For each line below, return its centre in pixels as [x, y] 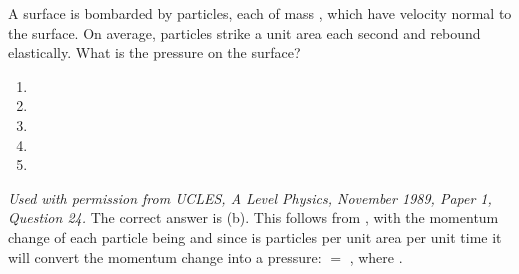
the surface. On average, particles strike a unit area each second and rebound [244, 32]
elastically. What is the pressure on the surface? [154, 52]
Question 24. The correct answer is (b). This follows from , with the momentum [253, 217]
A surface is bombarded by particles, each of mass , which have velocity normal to [260, 13]
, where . [376, 256]
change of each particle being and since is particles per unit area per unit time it [255, 236]
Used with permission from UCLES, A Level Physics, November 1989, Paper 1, [250, 197]
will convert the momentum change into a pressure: [165, 256]
